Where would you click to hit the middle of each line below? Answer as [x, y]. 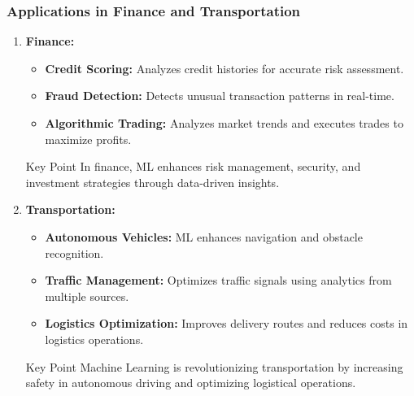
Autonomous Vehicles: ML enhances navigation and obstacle [204, 236]
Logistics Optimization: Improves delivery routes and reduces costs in [227, 323]
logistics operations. [94, 339]
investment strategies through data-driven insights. [153, 182]
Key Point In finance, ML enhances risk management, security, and [193, 166]
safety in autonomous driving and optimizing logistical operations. [191, 383]
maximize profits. [88, 139]
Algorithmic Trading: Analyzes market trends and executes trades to [224, 123]
